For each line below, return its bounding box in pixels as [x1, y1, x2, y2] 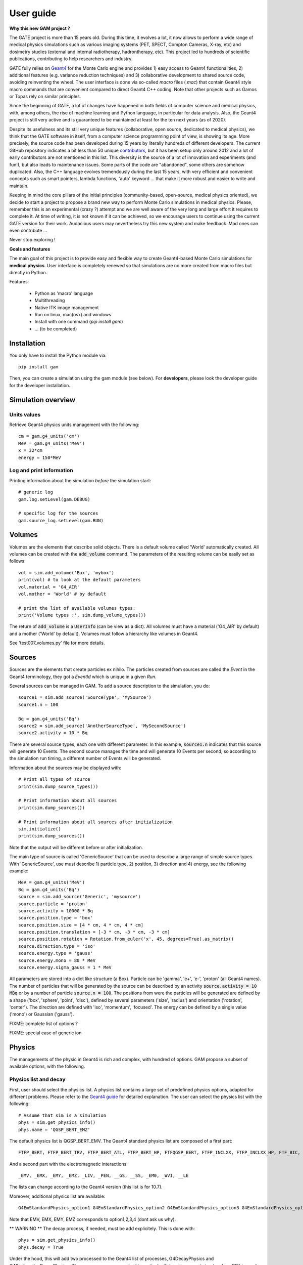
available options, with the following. [9, 1063, 85, 1070]
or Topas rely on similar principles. [9, 94, 81, 100]
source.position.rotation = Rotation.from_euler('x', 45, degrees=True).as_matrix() [18, 936, 234, 942]
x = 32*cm [18, 448, 42, 453]
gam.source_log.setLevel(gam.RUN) [18, 518, 104, 523]
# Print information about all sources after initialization [18, 819, 173, 825]
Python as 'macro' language [34, 290, 93, 296]
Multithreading [34, 298, 65, 304]
